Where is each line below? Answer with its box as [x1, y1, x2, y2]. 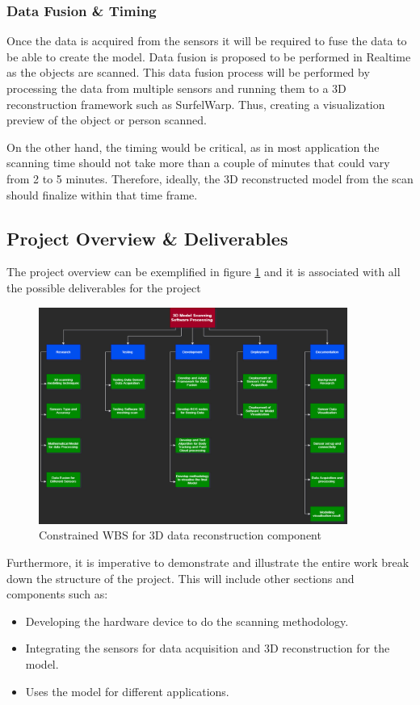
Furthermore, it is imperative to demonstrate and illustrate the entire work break [6, 554, 409, 571]
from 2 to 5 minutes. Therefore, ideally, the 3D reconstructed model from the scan [6, 170, 414, 187]
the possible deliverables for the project [6, 279, 201, 296]
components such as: [6, 585, 108, 602]
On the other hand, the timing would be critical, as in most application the [6, 138, 380, 155]
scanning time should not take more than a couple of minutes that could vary [6, 154, 390, 171]
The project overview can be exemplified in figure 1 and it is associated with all [6, 263, 401, 280]
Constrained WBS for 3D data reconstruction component [39, 527, 321, 543]
